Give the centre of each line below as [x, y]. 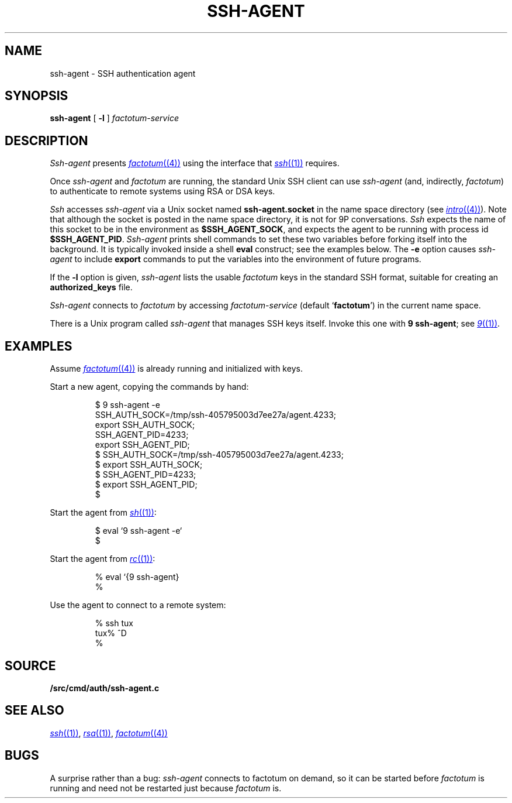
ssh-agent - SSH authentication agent [123, 73]
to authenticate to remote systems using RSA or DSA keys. [162, 191]
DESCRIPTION [46, 140]
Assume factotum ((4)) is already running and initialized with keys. [176, 369]
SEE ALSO [34, 711]
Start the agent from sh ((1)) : [103, 513]
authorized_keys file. [91, 287]
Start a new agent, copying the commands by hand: [149, 387]
